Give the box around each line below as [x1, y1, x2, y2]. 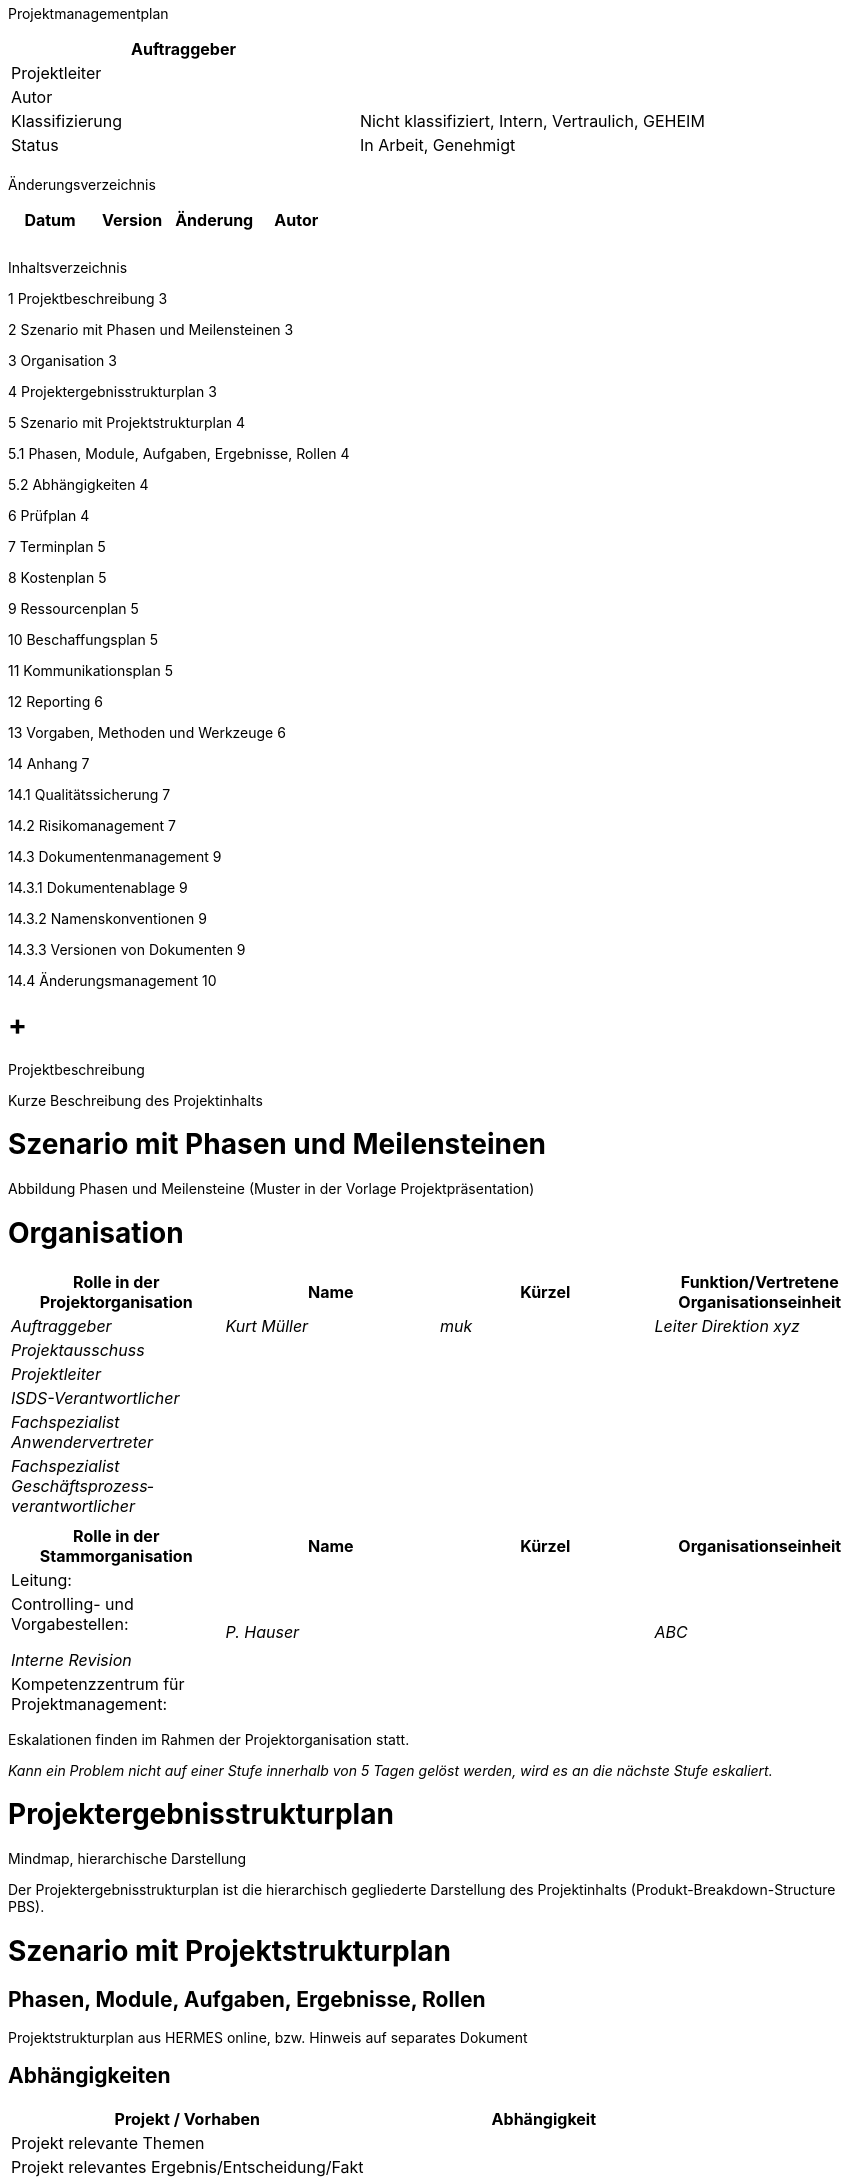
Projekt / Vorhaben [114, 2108, 261, 2129]
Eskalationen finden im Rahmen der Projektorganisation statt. [8, 1730, 410, 1748]
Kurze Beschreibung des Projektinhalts [8, 1091, 263, 1109]
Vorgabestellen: [11, 1613, 129, 1634]
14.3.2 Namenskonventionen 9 [8, 910, 207, 927]
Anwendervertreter [11, 1431, 154, 1452]
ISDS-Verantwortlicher [11, 1387, 180, 1408]
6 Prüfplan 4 [8, 507, 90, 524]
